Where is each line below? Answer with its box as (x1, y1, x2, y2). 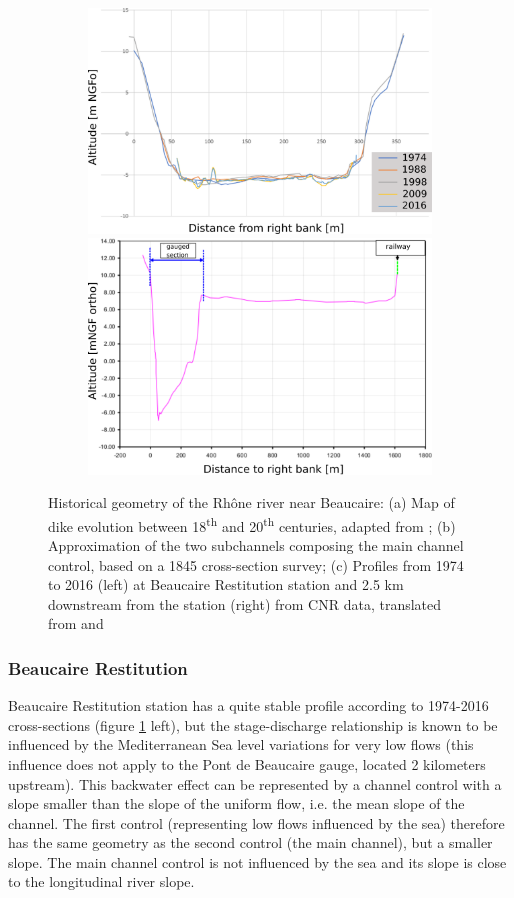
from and (48, 613, 104, 634)
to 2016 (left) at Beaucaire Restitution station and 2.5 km (48, 574, 404, 595)
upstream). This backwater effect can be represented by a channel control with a (8, 773, 502, 794)
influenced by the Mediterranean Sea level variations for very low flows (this (8, 734, 474, 755)
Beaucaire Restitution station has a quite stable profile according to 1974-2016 (8, 695, 489, 716)
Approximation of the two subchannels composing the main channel (48, 534, 464, 555)
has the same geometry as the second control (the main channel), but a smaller (8, 832, 493, 853)
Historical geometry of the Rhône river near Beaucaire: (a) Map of (48, 492, 455, 513)
